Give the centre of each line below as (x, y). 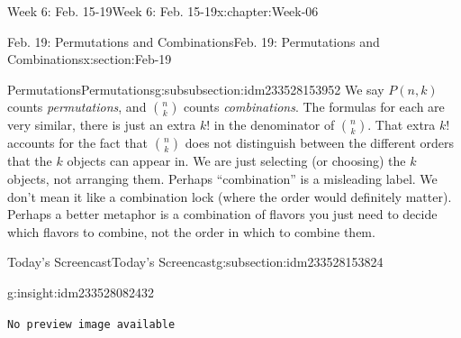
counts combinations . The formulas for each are (314, 107)
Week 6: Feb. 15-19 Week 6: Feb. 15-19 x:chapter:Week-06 (163, 11)
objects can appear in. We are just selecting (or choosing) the (236, 161)
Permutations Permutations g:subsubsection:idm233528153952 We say (196, 89)
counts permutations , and (77, 107)
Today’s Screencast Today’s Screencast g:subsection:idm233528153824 (195, 262)
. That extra (402, 125)
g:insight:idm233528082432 (81, 292)
